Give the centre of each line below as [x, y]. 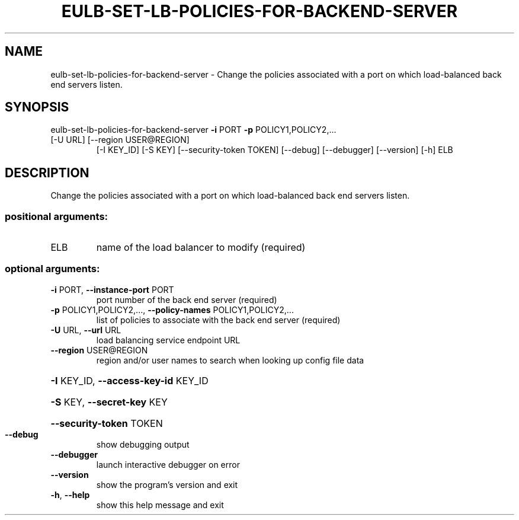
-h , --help [70, 495]
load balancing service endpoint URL [168, 340]
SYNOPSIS [37, 107]
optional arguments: [52, 269]
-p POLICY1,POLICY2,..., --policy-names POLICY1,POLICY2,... [172, 310]
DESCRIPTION [47, 173]
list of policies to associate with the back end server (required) [218, 320]
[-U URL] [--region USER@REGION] [120, 140]
